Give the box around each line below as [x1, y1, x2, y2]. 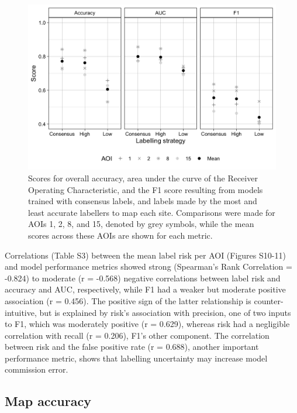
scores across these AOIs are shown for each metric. [28, 229, 213, 241]
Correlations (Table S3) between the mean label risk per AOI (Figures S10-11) [5, 249, 286, 261]
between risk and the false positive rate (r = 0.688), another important [5, 340, 259, 353]
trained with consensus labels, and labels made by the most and [28, 195, 257, 207]
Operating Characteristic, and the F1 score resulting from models [28, 183, 263, 195]
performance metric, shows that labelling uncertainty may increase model [5, 352, 268, 364]
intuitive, [5, 306, 37, 318]
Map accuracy [5, 392, 91, 410]
